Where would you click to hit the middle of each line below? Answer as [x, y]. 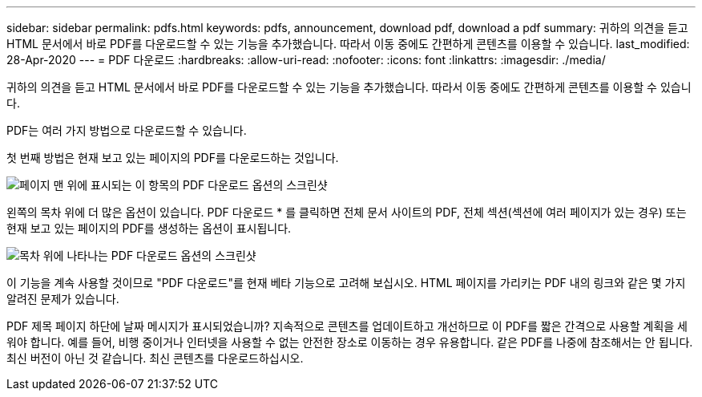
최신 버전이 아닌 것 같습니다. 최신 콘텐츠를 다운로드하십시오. [155, 358]
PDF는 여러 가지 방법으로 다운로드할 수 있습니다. [127, 130]
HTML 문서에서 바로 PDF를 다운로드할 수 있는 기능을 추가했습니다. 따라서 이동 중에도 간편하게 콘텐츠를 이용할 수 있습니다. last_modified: [348, 44]
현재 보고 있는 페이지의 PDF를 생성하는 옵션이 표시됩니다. [149, 228]
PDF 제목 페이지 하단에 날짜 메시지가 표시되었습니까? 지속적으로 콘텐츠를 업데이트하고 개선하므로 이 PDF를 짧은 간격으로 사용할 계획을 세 [347, 326]
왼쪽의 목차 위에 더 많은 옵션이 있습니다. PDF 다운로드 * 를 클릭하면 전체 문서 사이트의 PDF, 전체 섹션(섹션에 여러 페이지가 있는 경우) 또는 [347, 212]
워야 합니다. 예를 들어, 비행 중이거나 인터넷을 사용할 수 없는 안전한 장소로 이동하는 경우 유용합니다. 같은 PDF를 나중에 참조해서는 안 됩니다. [350, 342]
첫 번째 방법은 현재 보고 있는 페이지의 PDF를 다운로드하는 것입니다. [173, 158]
